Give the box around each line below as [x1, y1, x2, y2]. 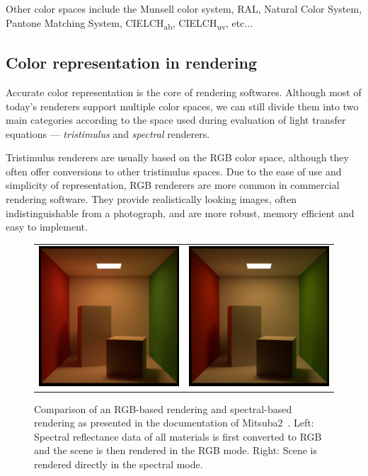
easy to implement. [6, 219, 88, 234]
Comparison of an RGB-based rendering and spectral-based [34, 401, 292, 416]
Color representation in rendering [6, 52, 258, 74]
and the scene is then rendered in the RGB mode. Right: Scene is [34, 443, 317, 458]
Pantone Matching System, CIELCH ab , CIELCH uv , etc [6, 15, 245, 32]
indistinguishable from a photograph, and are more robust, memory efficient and [6, 205, 355, 220]
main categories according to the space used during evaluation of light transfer [6, 112, 346, 127]
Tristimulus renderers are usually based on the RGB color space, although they [6, 150, 349, 165]
